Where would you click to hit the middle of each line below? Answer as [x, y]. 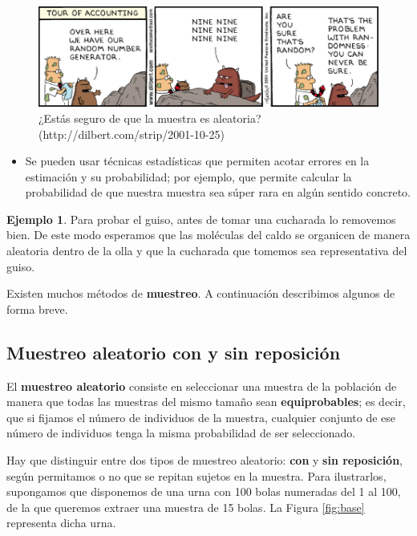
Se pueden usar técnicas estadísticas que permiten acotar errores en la [197, 161]
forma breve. [37, 309]
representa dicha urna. [61, 523]
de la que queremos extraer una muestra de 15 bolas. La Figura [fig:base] [186, 507]
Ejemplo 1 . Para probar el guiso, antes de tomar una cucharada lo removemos [201, 219]
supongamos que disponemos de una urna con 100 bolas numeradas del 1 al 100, [204, 491]
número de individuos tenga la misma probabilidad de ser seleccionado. [181, 433]
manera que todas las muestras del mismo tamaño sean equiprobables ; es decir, [206, 402]
